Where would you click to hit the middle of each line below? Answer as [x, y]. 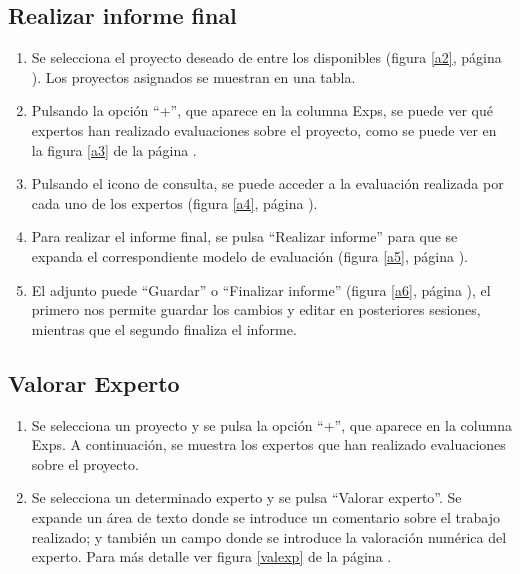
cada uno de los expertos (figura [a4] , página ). [174, 202]
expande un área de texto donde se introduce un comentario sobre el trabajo [265, 516]
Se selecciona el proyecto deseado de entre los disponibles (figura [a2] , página [266, 57]
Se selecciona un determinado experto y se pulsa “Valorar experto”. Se [246, 497]
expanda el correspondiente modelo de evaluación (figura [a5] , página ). [249, 255]
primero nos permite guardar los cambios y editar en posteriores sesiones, [256, 309]
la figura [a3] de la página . [114, 149]
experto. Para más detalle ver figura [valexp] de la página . [211, 556]
